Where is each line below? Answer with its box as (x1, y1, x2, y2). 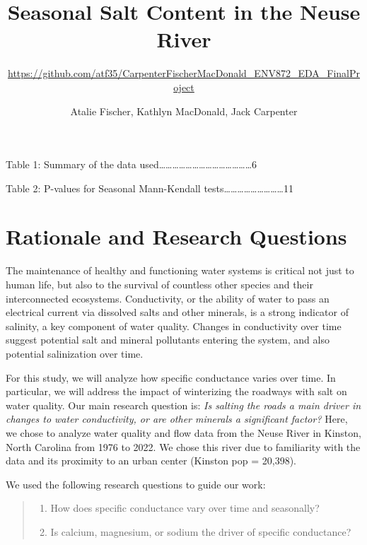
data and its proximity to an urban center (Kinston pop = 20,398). (6, 453, 296, 468)
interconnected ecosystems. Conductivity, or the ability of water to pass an (6, 291, 330, 305)
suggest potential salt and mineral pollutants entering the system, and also (6, 332, 330, 347)
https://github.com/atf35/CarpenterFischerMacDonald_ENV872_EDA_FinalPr (8, 66, 360, 81)
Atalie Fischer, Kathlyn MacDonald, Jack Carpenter (70, 103, 298, 118)
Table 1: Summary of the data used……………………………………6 (6, 157, 257, 172)
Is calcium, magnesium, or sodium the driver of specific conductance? (50, 524, 351, 539)
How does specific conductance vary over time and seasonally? (50, 500, 320, 515)
